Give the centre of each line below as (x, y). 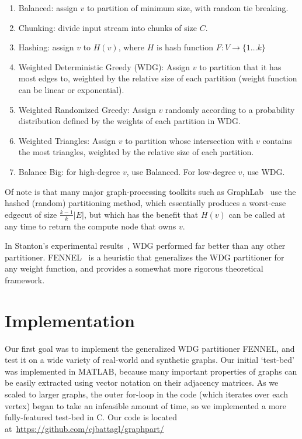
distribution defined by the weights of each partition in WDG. (129, 121)
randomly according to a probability (230, 109)
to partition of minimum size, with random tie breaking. (188, 8)
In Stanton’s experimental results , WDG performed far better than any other (145, 246)
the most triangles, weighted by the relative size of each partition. (136, 152)
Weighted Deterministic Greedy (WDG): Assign (104, 66)
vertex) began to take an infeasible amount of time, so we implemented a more (146, 405)
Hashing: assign (46, 47)
